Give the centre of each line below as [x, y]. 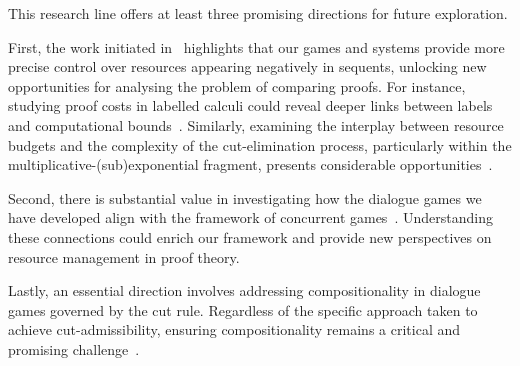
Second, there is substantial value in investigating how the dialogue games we [245, 197]
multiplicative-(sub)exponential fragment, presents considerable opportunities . [250, 164]
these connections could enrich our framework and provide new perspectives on [250, 236]
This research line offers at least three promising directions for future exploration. [258, 13]
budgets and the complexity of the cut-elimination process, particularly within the [260, 144]
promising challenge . [74, 348]
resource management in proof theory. [124, 256]
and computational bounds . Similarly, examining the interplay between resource [256, 124]
